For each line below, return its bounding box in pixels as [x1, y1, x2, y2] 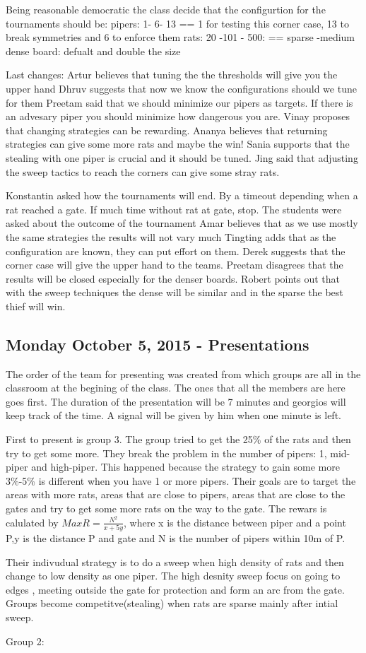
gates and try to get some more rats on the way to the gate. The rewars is [6, 501, 327, 516]
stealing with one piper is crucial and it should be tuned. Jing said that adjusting [6, 150, 358, 165]
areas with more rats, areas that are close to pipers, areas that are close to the [6, 487, 346, 502]
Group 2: [6, 633, 45, 648]
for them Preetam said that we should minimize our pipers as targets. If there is [6, 95, 353, 110]
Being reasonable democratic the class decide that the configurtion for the [6, 2, 326, 16]
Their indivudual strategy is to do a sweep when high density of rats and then [6, 554, 344, 569]
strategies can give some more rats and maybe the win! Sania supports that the [6, 136, 350, 151]
